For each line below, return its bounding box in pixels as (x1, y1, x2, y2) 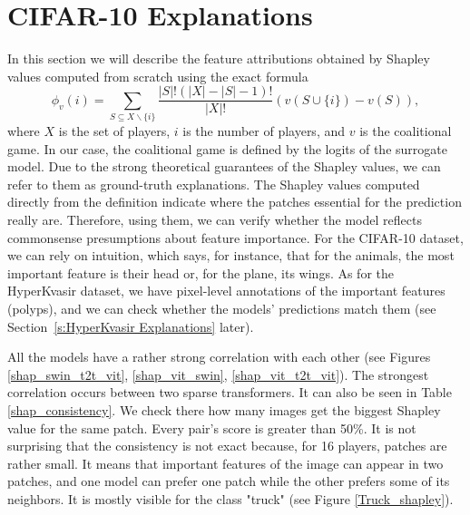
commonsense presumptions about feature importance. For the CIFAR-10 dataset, (7, 228, 464, 247)
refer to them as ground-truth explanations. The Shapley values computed (7, 174, 420, 193)
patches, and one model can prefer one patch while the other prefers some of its (7, 471, 450, 491)
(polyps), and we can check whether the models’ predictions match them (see (7, 299, 436, 318)
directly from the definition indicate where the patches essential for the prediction (7, 192, 462, 211)
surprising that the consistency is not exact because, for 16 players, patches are (7, 436, 447, 455)
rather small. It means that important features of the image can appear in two (7, 453, 444, 472)
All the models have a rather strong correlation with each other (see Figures (7, 347, 431, 366)
